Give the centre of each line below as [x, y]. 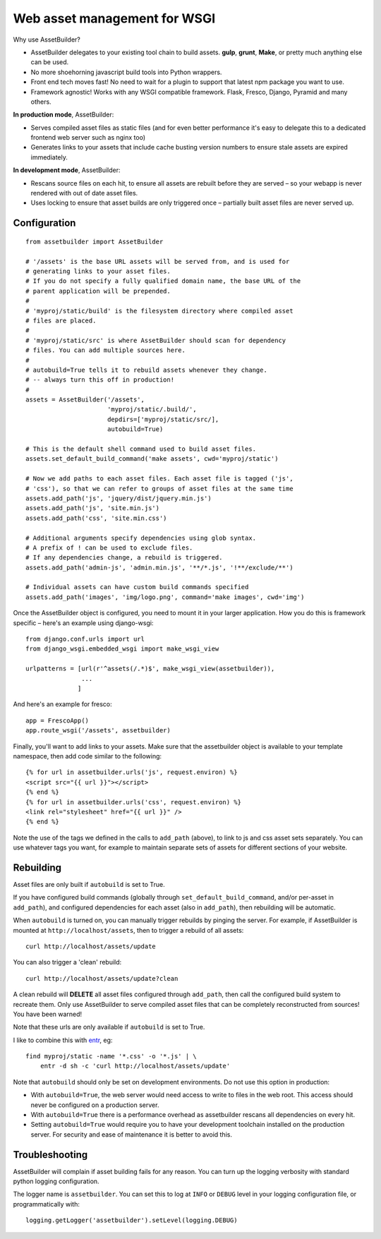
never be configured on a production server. [95, 1105]
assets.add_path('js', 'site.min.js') [93, 508]
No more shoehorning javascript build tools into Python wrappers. [126, 72]
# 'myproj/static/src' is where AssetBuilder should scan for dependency [156, 340]
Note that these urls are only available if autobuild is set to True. [109, 1027]
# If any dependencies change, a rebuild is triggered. [124, 558]
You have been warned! [48, 1014]
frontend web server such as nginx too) [88, 138]
